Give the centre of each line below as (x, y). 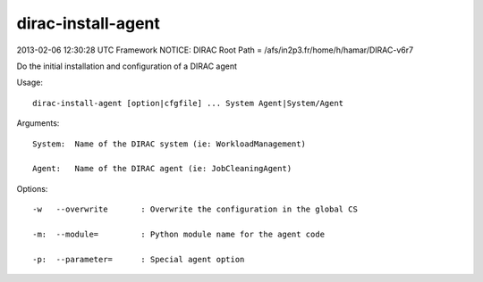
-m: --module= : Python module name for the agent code (179, 234)
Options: (32, 188)
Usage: (30, 83)
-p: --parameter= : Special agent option (139, 259)
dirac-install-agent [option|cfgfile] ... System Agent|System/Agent (188, 103)
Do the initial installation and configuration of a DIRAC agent (127, 66)
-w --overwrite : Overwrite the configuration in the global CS (195, 209)
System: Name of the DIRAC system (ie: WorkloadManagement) (169, 144)
